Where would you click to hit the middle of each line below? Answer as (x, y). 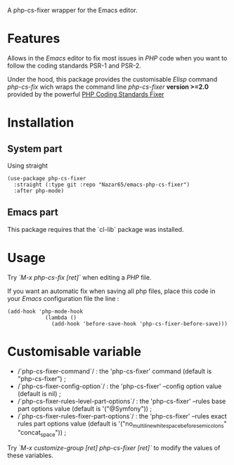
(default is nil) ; (39, 393)
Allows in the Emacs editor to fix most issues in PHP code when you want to (117, 58)
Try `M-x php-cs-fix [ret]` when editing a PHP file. (79, 277)
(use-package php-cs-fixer (47, 178)
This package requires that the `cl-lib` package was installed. (96, 229)
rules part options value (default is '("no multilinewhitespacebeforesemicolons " (122, 424)
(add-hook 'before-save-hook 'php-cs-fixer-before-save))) (140, 323)
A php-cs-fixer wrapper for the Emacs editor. (73, 10)
